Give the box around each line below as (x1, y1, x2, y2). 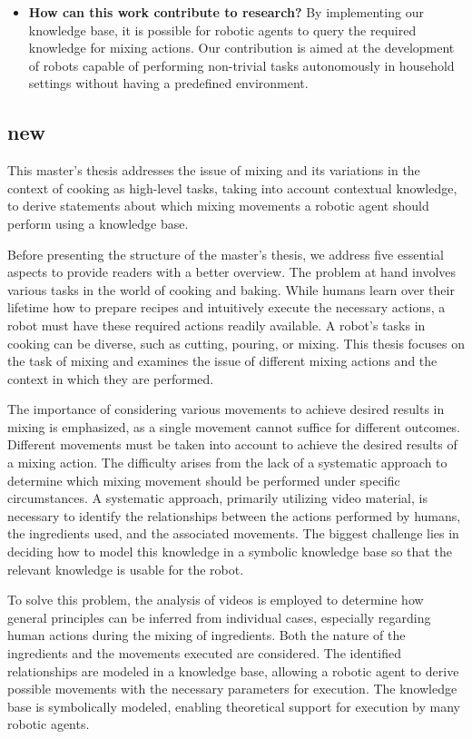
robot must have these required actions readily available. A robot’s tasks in (7, 315, 426, 334)
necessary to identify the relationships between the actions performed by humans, (7, 506, 461, 525)
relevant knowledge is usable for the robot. (7, 559, 244, 578)
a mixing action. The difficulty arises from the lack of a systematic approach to (7, 453, 447, 472)
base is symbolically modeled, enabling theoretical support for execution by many (7, 696, 460, 715)
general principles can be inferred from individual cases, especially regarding (7, 607, 431, 626)
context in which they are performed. (7, 369, 214, 388)
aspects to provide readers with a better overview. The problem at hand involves (7, 262, 457, 281)
